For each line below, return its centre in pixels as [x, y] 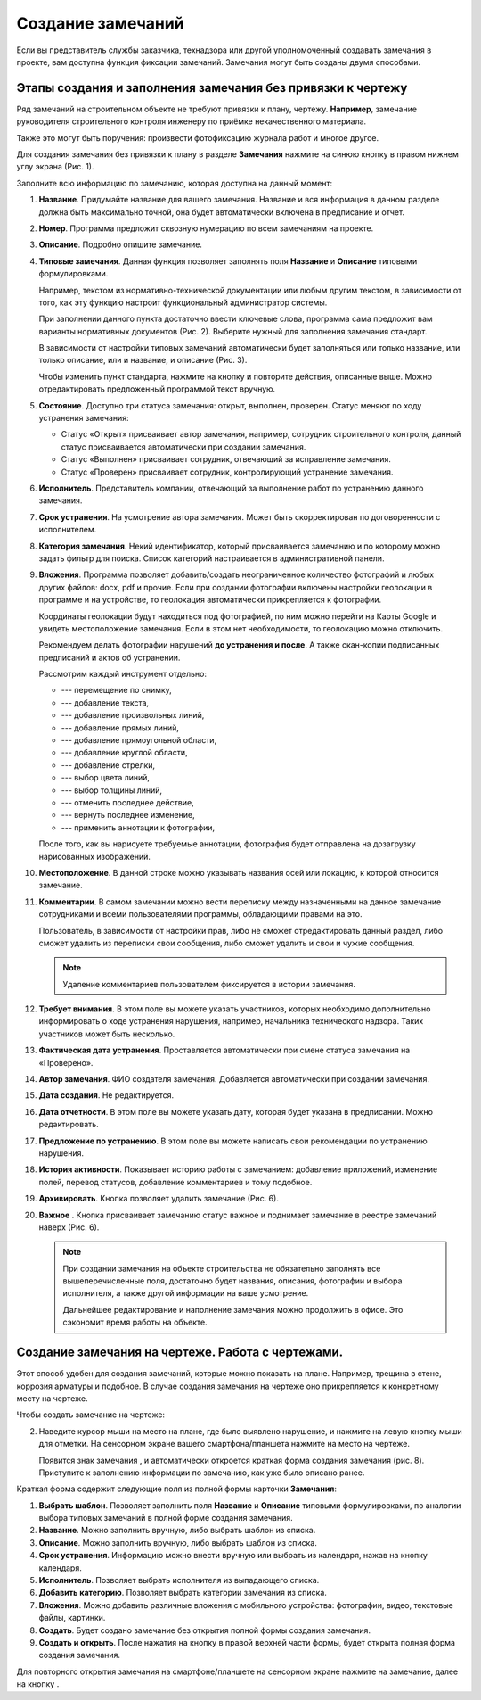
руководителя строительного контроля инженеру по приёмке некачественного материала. [192, 121]
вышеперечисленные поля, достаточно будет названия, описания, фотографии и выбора [232, 1281]
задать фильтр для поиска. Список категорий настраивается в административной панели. [212, 558]
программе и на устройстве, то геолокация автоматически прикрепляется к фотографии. [210, 600]
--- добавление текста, [105, 702]
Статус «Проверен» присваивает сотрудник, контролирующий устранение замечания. [227, 472]
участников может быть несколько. [107, 1034]
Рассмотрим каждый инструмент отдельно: [123, 674]
